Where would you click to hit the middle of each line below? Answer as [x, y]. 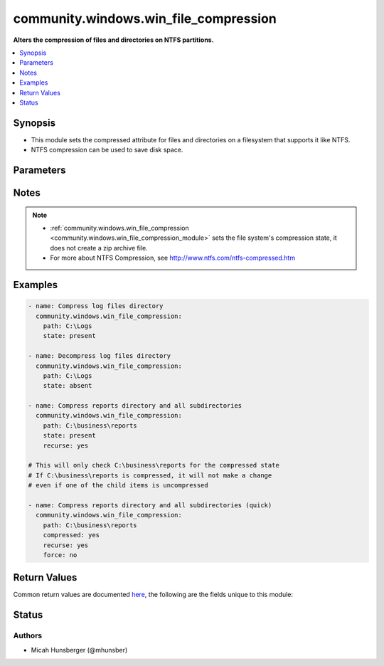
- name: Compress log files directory [96, 306]
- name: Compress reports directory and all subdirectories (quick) [150, 505]
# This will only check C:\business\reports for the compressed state [154, 465]
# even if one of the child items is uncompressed [118, 485]
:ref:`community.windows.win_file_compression [119, 228]
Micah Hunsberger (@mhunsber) [79, 650]
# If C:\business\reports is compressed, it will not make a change [150, 475]
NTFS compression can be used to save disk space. [107, 150]
